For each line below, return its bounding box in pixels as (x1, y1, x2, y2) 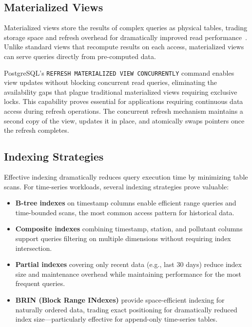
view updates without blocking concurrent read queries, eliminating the (4, 77, 217, 87)
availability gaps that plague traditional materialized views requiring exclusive (4, 86, 237, 97)
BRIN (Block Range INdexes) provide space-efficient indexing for (15, 294, 225, 305)
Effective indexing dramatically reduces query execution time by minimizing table (4, 172, 248, 182)
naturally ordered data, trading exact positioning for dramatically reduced (15, 304, 237, 314)
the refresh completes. (4, 125, 69, 135)
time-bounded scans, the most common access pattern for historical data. (15, 207, 234, 217)
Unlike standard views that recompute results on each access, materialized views (4, 41, 244, 52)
